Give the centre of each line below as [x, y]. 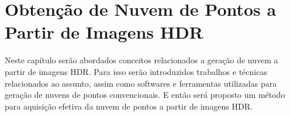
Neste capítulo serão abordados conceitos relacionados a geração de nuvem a [141, 60]
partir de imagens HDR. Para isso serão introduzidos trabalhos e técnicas [136, 71]
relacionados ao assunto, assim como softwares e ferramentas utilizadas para [141, 83]
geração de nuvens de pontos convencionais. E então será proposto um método [145, 95]
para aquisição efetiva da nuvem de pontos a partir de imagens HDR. [129, 106]
